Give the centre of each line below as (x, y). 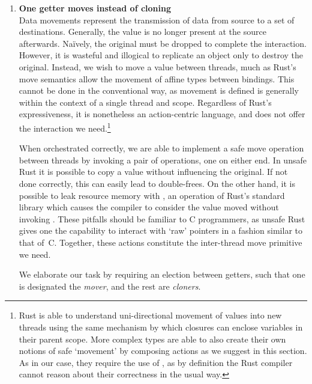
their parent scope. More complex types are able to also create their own (152, 339)
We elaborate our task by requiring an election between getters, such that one (162, 274)
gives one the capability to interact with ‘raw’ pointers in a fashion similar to (160, 230)
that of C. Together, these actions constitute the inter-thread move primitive (160, 242)
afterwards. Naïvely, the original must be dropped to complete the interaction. (163, 43)
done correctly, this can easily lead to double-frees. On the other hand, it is (157, 183)
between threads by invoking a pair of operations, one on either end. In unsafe (163, 160)
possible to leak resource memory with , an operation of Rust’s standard (152, 195)
